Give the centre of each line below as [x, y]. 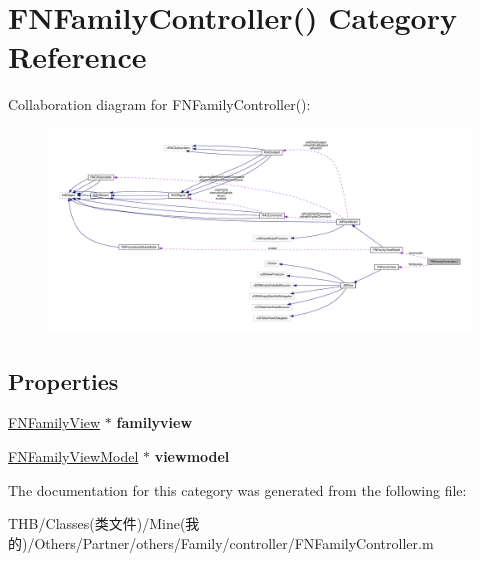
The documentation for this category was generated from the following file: [237, 489]
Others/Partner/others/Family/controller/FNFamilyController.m [234, 542]
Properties [63, 380]
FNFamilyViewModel [73, 456]
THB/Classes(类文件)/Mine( [97, 523]
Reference [77, 56]
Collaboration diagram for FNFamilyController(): [159, 104]
